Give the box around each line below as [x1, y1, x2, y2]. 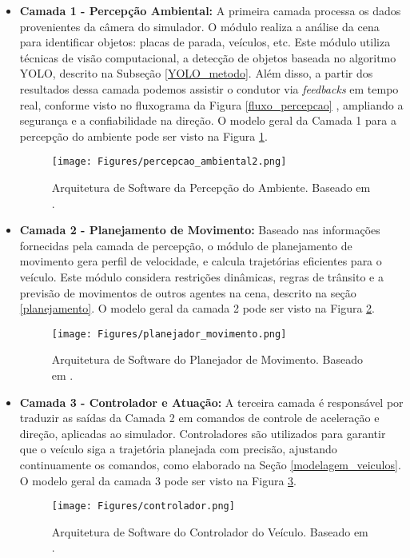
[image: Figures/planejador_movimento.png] [51, 328, 287, 340]
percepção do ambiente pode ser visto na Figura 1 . [19, 127, 268, 144]
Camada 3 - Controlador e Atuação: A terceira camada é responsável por [19, 393, 404, 410]
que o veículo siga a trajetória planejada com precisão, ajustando [19, 440, 337, 457]
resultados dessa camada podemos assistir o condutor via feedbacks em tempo [19, 80, 399, 97]
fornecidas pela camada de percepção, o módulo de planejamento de [19, 237, 352, 253]
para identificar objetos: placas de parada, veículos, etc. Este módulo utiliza [19, 34, 391, 50]
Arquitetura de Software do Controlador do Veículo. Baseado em [51, 523, 368, 540]
